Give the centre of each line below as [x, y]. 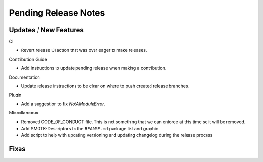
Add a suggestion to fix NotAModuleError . [63, 104]
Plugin [15, 95]
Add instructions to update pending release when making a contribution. [94, 68]
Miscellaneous [24, 113]
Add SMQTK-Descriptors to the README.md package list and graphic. [91, 128]
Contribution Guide [28, 59]
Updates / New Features [46, 30]
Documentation [24, 77]
